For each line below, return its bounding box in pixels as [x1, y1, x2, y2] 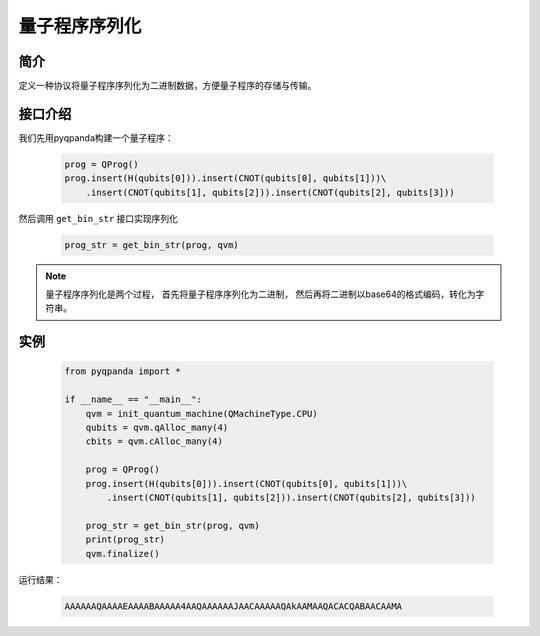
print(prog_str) [85, 534, 165, 545]
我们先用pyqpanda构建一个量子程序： [18, 131, 174, 144]
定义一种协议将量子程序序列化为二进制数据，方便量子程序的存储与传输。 [18, 80, 317, 92]
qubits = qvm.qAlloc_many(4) [85, 422, 229, 434]
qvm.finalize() [85, 548, 160, 559]
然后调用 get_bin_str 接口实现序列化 [18, 212, 179, 224]
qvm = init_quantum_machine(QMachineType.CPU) [85, 408, 319, 419]
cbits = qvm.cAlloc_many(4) [85, 436, 224, 447]
